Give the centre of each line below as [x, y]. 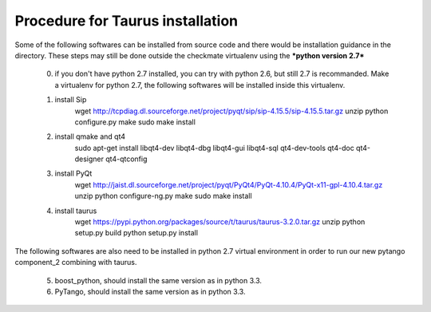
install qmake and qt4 [90, 136]
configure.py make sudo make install [135, 122]
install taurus [76, 211]
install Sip [71, 100]
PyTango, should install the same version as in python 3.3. [150, 291]
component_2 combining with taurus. [76, 263]
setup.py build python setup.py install [136, 233]
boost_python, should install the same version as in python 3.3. [158, 280]
